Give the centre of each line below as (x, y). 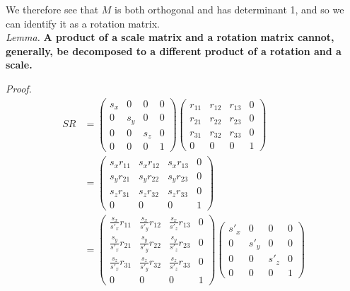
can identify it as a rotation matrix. (83, 23)
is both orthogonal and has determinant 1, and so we (229, 9)
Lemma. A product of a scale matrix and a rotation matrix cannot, (170, 37)
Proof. (19, 88)
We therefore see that (52, 9)
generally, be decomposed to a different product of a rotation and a (174, 51)
